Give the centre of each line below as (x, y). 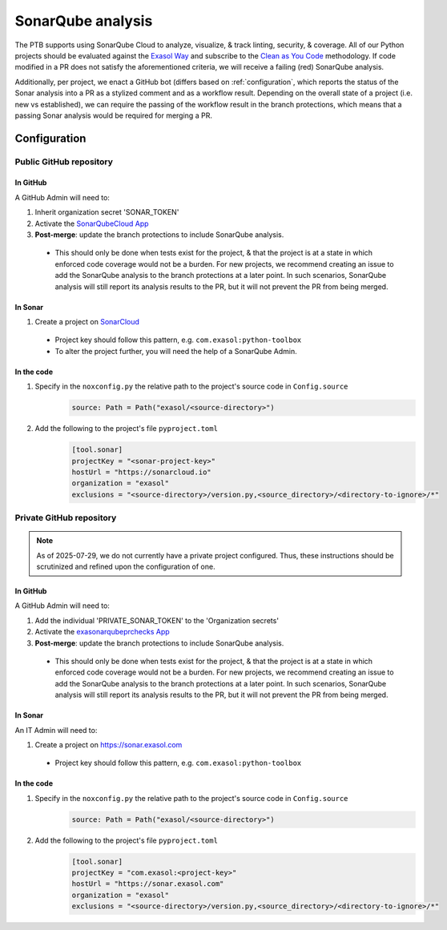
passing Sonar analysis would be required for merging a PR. (113, 115)
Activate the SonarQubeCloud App (92, 223)
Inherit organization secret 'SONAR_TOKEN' (107, 212)
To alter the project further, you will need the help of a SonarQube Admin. (176, 351)
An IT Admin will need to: (56, 730)
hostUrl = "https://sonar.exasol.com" (148, 884)
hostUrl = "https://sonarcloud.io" (141, 472)
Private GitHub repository (66, 518)
